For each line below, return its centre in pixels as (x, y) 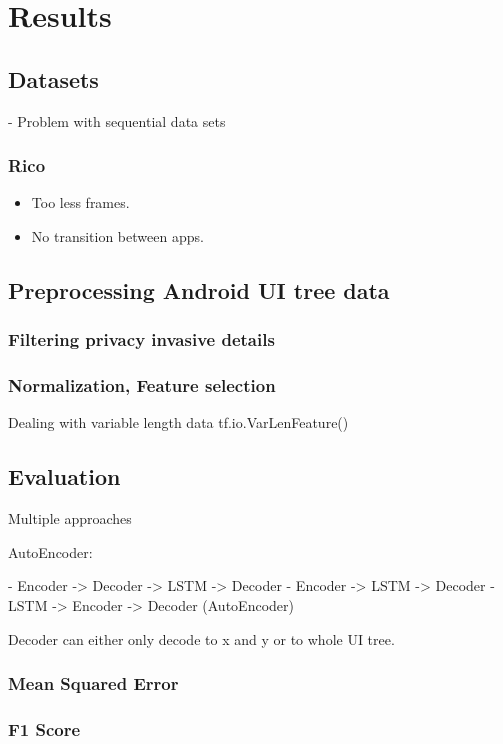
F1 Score (44, 728)
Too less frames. (80, 202)
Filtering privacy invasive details (141, 339)
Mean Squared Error (93, 683)
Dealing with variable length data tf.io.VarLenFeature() (178, 422)
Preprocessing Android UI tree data (199, 289)
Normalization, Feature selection (142, 385)
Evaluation (64, 476)
